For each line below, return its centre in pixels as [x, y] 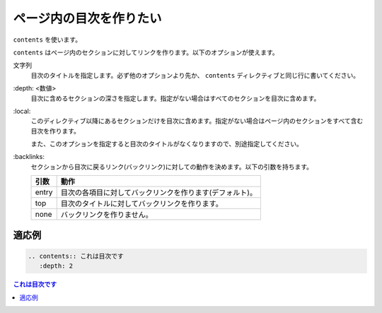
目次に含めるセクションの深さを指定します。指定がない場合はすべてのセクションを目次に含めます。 [175, 98]
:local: [22, 111]
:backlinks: [29, 157]
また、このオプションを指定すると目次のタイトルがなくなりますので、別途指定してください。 [167, 144]
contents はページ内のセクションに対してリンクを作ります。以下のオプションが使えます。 [146, 52]
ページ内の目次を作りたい [87, 18]
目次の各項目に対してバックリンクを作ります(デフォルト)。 [159, 193]
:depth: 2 [56, 266]
